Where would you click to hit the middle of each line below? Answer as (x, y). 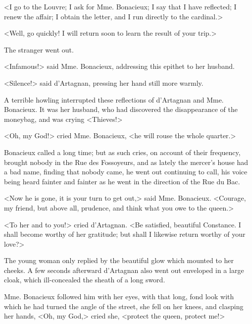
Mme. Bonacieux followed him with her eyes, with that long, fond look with (119, 297)
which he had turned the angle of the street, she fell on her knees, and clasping (124, 306)
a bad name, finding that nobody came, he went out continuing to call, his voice (126, 172)
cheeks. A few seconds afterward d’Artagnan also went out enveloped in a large (124, 270)
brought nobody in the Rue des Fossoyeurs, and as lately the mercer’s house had (126, 162)
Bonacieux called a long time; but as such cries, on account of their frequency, (122, 152)
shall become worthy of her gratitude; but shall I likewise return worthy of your (125, 234)
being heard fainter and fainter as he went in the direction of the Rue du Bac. (122, 181)
